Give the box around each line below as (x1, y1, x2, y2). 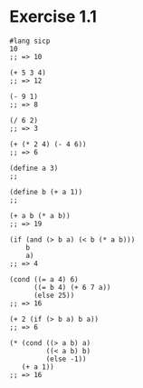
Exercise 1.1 (9, 6, 98, 27)
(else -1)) (45, 354, 88, 363)
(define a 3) (9, 164, 59, 173)
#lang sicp (9, 36, 51, 45)
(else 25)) (33, 291, 75, 300)
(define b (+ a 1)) (9, 187, 83, 196)
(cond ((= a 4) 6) (9, 274, 79, 284)
